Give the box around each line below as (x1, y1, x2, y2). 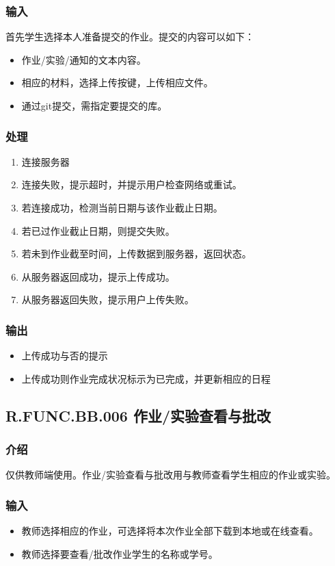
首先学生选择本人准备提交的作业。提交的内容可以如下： (5, 29, 254, 44)
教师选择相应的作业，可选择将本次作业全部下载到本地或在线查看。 (21, 524, 319, 538)
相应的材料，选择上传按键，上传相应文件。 (21, 75, 213, 90)
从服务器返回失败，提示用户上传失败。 (21, 292, 194, 307)
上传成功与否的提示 (21, 348, 108, 363)
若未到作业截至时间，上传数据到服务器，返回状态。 (21, 246, 252, 261)
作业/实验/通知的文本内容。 (21, 52, 146, 66)
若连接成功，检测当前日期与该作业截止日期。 (21, 201, 223, 214)
